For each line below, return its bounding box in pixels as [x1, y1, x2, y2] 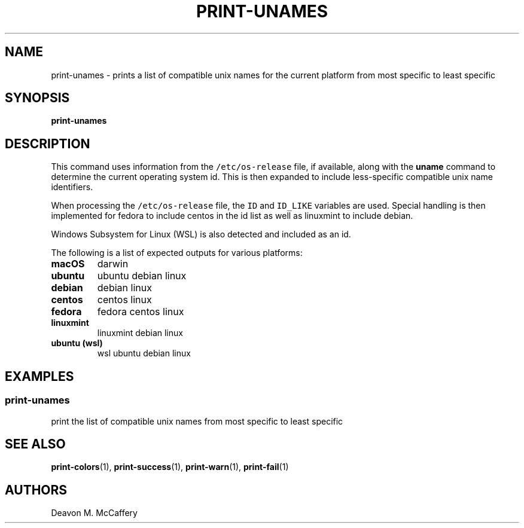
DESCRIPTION [5, 136, 90, 151]
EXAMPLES [5, 368, 74, 384]
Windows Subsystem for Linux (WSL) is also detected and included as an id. [51, 229, 351, 240]
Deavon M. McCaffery [51, 508, 138, 518]
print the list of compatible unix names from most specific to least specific [51, 416, 343, 426]
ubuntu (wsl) [51, 338, 103, 349]
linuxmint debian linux [97, 328, 183, 338]
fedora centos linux [97, 306, 184, 318]
